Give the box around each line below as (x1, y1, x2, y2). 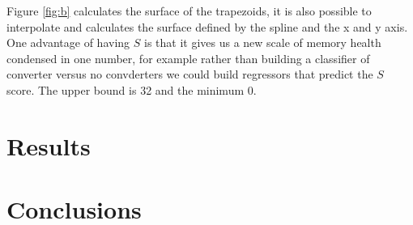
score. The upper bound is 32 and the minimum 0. (6, 81, 257, 98)
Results (6, 129, 91, 162)
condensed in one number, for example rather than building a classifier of (6, 49, 370, 66)
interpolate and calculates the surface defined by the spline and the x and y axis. (6, 18, 408, 35)
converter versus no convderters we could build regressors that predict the (6, 66, 373, 83)
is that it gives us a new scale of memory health (143, 34, 381, 51)
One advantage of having (6, 34, 130, 51)
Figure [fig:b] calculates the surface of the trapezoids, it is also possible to (6, 2, 372, 19)
